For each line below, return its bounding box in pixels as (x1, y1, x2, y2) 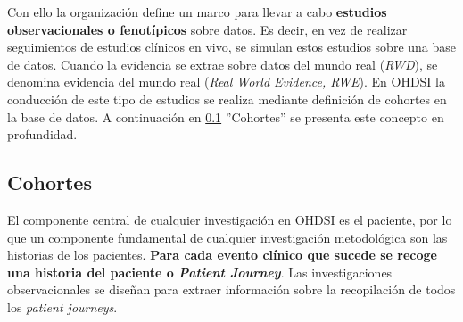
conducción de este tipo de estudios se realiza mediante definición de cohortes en (7, 89, 447, 108)
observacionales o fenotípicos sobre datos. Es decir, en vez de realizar (7, 20, 408, 38)
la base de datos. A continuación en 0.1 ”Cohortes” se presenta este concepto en (7, 107, 444, 126)
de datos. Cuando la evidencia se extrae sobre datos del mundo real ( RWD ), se (7, 54, 438, 73)
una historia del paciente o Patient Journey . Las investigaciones (7, 262, 393, 281)
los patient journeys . (7, 297, 118, 316)
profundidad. (7, 125, 78, 144)
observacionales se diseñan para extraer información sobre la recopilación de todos (7, 280, 456, 299)
